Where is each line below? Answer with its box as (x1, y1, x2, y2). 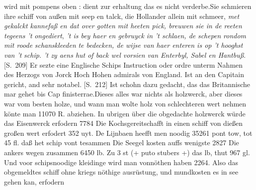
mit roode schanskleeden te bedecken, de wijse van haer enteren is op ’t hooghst (4, 40, 243, 50)
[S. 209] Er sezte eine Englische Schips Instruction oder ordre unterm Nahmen (4, 59, 243, 70)
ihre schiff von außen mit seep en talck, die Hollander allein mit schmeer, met (4, 10, 240, 21)
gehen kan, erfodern (4, 176, 65, 187)
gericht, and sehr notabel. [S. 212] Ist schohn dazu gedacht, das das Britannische (4, 79, 251, 89)
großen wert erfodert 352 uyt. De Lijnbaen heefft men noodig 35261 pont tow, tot (4, 127, 253, 138)
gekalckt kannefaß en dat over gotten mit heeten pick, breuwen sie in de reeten (4, 20, 242, 31)
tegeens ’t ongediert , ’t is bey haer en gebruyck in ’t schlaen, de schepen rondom (4, 30, 247, 40)
